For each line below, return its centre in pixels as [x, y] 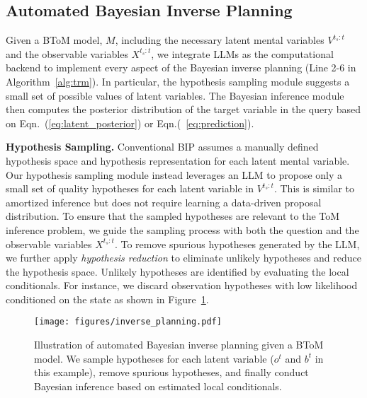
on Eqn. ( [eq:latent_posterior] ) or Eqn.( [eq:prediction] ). [130, 123]
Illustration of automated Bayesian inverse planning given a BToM [179, 345]
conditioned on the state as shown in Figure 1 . [107, 299]
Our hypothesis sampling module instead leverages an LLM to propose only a [174, 174]
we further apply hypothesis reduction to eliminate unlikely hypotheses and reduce [184, 258]
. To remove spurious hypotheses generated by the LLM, [237, 244]
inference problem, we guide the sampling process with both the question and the [182, 229]
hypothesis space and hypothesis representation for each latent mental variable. [178, 160]
